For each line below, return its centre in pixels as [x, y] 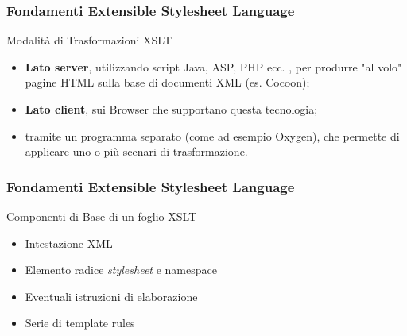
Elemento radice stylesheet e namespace [121, 270]
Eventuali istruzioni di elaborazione [111, 296]
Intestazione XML [69, 243]
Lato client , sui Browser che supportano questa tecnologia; [171, 109]
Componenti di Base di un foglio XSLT [102, 216]
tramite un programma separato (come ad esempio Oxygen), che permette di [212, 135]
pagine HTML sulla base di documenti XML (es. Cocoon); [167, 82]
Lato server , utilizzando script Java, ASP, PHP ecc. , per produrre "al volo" [213, 66]
